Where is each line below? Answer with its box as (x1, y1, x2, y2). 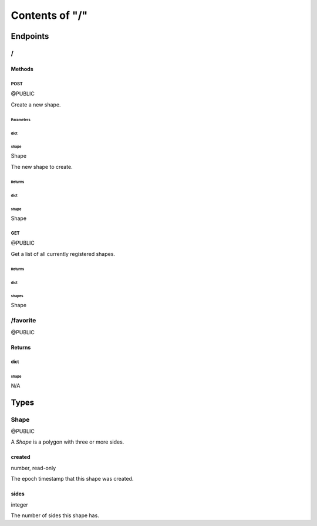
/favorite (11, 317, 36, 325)
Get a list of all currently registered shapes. (11, 250, 116, 257)
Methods (11, 65, 33, 72)
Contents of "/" (11, 9, 88, 22)
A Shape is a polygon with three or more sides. (11, 438, 124, 445)
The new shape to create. (11, 163, 73, 170)
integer (11, 501, 29, 508)
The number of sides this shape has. (11, 512, 99, 519)
